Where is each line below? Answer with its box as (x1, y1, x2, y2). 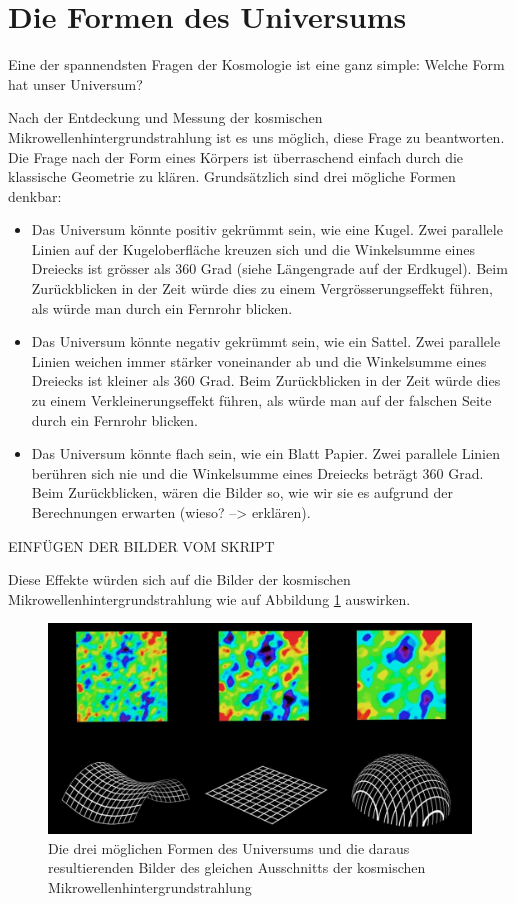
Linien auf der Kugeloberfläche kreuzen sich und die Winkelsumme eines (31, 238, 475, 259)
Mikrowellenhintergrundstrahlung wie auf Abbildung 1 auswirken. (8, 588, 411, 609)
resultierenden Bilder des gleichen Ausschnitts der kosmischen (48, 857, 426, 878)
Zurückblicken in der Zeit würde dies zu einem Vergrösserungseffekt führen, (31, 278, 493, 299)
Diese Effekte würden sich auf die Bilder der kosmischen (8, 569, 351, 590)
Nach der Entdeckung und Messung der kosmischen (8, 107, 323, 128)
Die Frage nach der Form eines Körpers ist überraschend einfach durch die (8, 146, 464, 167)
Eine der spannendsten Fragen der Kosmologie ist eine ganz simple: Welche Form (8, 54, 505, 75)
